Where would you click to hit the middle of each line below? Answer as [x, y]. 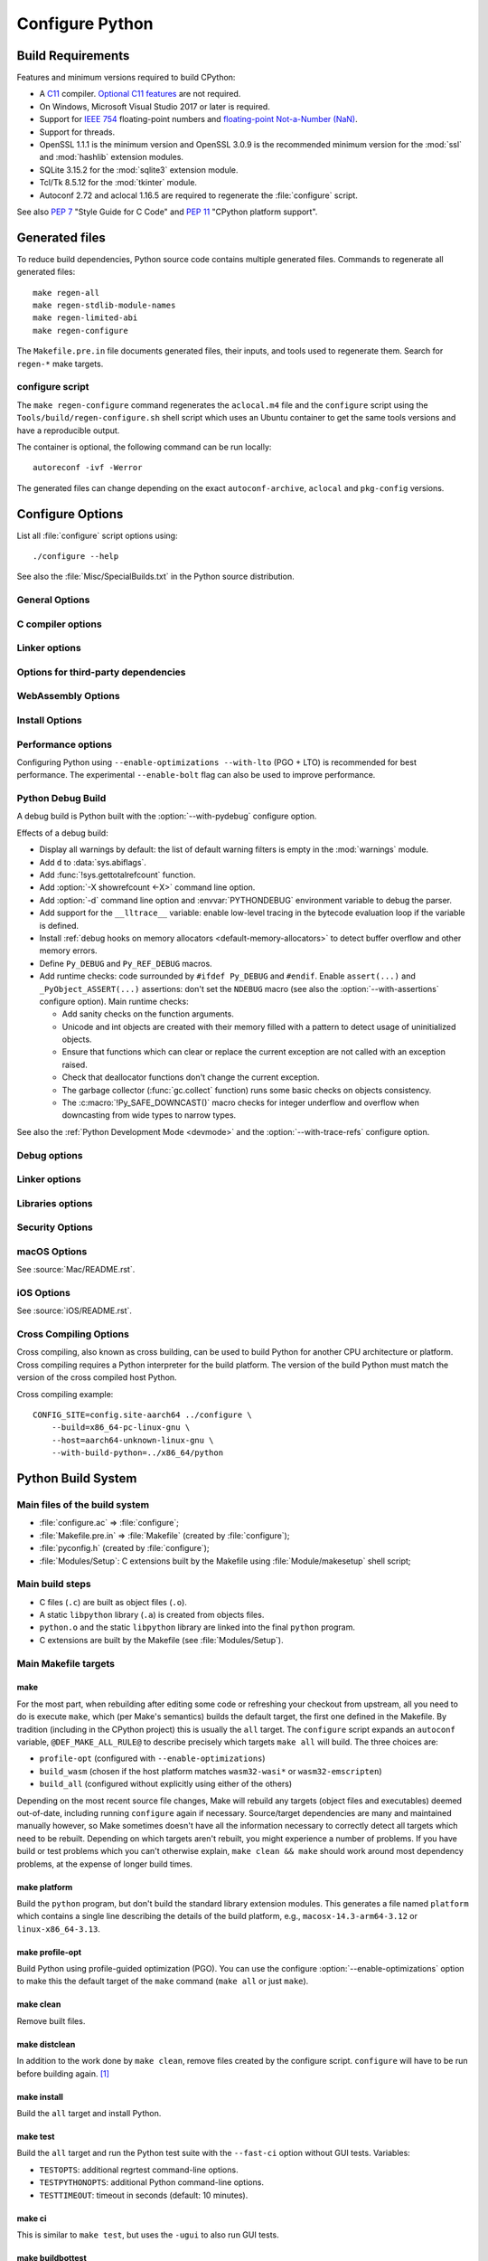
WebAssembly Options [69, 696]
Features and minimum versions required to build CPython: [126, 78]
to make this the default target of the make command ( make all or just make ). [163, 1982]
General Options [53, 600]
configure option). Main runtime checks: [114, 1001]
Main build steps [54, 1585]
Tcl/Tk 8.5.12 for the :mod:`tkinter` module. [118, 183]
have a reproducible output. [68, 430]
